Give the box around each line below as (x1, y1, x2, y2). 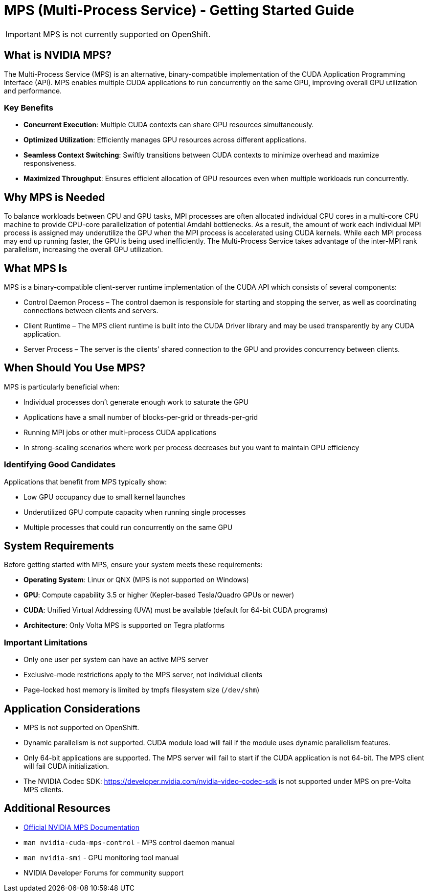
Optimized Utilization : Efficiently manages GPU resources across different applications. (23, 136, 307, 144)
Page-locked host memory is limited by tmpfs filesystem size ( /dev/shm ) (23, 686, 260, 694)
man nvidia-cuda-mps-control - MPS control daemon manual (23, 838, 235, 847)
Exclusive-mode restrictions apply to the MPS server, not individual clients (23, 670, 263, 679)
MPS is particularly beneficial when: (4, 382, 120, 391)
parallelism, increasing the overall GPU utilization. (4, 245, 163, 254)
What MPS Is (4, 262, 68, 275)
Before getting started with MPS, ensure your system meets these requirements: (4, 560, 263, 569)
